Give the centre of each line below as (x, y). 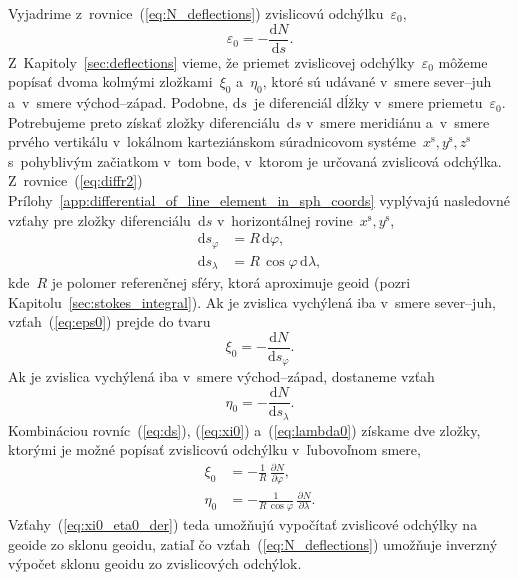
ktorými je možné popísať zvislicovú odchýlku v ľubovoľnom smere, (214, 449)
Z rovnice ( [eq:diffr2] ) (75, 180)
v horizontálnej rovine (284, 219)
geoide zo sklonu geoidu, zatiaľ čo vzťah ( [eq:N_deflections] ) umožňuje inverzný (253, 543)
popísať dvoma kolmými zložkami (110, 81)
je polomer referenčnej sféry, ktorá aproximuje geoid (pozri (231, 282)
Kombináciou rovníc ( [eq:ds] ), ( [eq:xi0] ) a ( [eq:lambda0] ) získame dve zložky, (244, 429)
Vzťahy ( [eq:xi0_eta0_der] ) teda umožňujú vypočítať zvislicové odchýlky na (243, 524)
